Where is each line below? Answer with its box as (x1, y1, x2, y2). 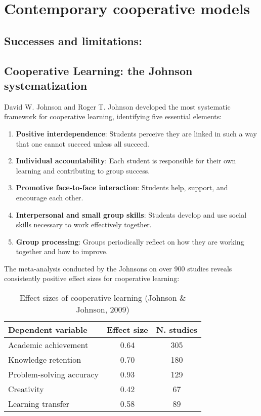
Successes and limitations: (4, 32, 142, 48)
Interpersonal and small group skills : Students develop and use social (16, 209, 247, 220)
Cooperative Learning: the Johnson (4, 62, 193, 78)
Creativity (8, 383, 44, 395)
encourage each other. (16, 192, 83, 202)
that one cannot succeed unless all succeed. (16, 138, 149, 149)
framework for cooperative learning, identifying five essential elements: (4, 111, 222, 122)
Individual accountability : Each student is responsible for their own (16, 155, 236, 166)
